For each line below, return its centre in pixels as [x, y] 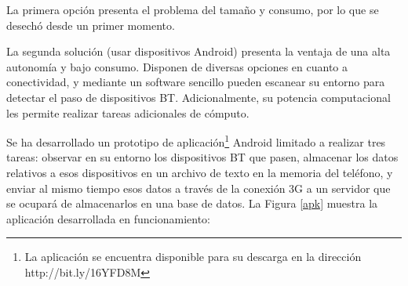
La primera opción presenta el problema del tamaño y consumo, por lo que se [193, 9]
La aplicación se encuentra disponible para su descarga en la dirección [193, 257]
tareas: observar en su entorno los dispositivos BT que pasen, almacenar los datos [202, 157]
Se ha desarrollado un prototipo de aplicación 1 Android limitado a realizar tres [196, 141]
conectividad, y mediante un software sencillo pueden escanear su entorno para [196, 82]
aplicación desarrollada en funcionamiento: [108, 218]
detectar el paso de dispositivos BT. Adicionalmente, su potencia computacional [199, 97]
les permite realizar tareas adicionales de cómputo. [128, 112]
